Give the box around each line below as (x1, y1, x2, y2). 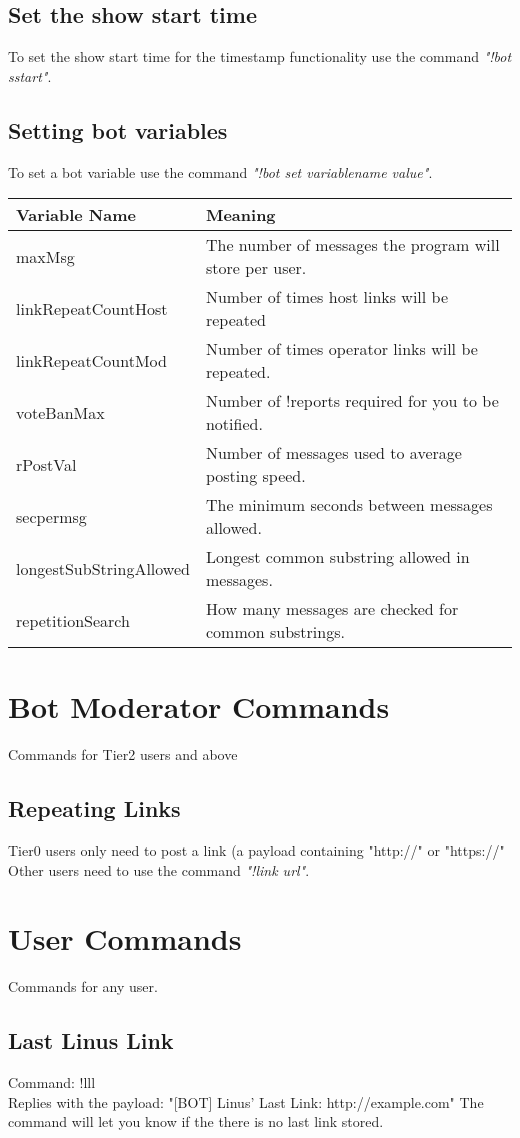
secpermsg (16, 504, 87, 528)
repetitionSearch (16, 608, 130, 632)
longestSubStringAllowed (16, 556, 190, 580)
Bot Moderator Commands (8, 686, 390, 727)
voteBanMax (16, 400, 105, 424)
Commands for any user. (8, 976, 158, 997)
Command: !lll (8, 1072, 96, 1093)
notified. (205, 412, 263, 436)
